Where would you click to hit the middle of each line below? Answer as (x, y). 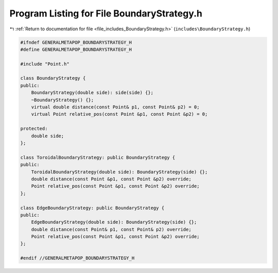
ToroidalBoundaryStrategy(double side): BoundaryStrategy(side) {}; (119, 172)
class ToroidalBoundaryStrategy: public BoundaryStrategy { (98, 157)
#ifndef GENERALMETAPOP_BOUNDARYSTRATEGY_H (76, 42)
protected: (34, 129)
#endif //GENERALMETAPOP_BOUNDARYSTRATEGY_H (77, 258)
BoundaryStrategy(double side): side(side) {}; (92, 93)
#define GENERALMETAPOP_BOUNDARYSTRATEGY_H (76, 49)
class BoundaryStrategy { (53, 78)
